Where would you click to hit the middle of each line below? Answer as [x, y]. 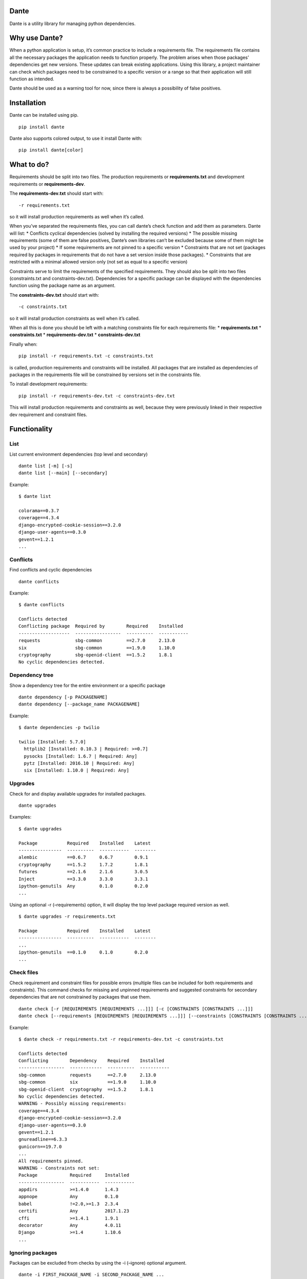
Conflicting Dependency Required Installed [92, 1061]
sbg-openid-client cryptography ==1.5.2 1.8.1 [86, 1089]
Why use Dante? [36, 38]
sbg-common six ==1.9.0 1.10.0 [87, 1082]
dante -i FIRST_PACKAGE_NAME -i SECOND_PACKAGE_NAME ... [92, 1275]
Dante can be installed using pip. [44, 115]
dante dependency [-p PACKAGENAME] [63, 697]
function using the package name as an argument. [62, 285]
